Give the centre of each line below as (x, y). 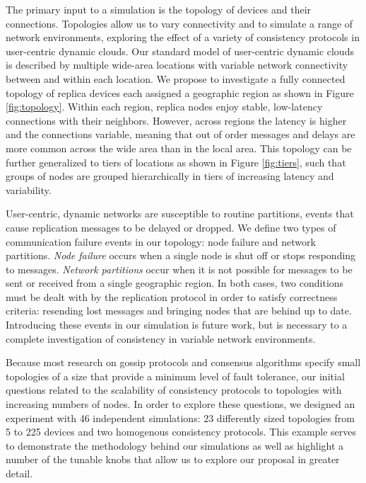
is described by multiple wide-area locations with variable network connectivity (177, 65)
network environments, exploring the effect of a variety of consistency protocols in (183, 37)
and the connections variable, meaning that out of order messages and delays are (181, 134)
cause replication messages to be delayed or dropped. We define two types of (171, 227)
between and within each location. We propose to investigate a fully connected (176, 78)
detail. (19, 473)
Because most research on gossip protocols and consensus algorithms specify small (183, 362)
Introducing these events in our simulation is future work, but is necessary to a (177, 325)
